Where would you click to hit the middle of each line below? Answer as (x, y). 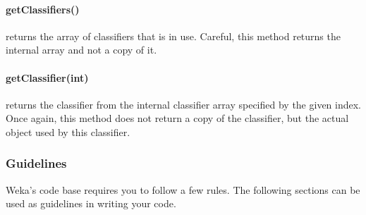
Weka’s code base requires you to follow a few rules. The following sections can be (183, 189)
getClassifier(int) (47, 77)
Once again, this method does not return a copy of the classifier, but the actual (177, 118)
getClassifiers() (43, 9)
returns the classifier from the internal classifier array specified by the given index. (183, 104)
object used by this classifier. (68, 131)
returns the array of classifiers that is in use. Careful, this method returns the (173, 36)
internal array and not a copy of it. (81, 50)
